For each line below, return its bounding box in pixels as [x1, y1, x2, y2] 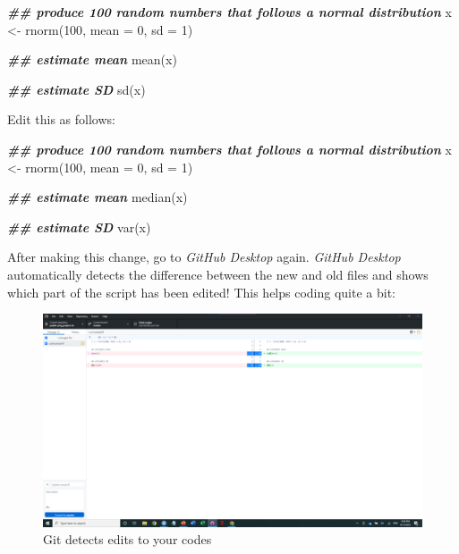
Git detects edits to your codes [43, 530, 212, 549]
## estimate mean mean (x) [7, 50, 177, 69]
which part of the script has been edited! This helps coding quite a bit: [7, 282, 396, 301]
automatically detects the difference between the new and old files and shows [7, 264, 429, 283]
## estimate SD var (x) [7, 217, 151, 236]
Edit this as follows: [7, 110, 115, 129]
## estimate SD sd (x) [7, 80, 146, 98]
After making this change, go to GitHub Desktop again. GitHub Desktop [7, 248, 401, 266]
